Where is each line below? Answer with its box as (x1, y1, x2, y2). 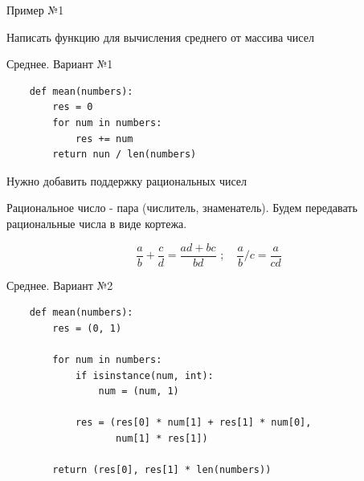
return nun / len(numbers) (52, 149, 197, 161)
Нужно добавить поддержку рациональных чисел (6, 172, 247, 189)
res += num (75, 132, 133, 145)
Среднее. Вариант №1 (6, 55, 113, 72)
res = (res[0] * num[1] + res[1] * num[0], (75, 417, 312, 429)
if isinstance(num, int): (75, 369, 214, 381)
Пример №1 (6, 2, 64, 18)
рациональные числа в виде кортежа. (6, 214, 187, 231)
